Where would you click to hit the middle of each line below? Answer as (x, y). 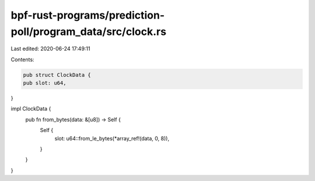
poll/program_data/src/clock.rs (88, 31)
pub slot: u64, (45, 83)
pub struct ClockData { (57, 75)
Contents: (22, 59)
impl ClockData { (31, 109)
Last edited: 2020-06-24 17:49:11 (50, 49)
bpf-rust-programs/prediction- (88, 15)
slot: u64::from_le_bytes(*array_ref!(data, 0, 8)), (112, 138)
